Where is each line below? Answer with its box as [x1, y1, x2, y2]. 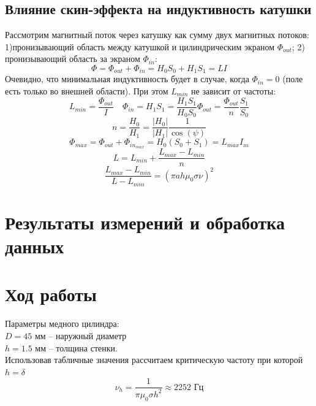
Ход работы [5, 282, 97, 307]
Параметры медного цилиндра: [5, 317, 119, 330]
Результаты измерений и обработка [5, 209, 285, 234]
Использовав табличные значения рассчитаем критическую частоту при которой [5, 353, 303, 366]
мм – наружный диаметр [34, 329, 127, 342]
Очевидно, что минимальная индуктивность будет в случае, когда [5, 72, 249, 85]
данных [5, 234, 64, 259]
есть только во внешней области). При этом [5, 85, 168, 98]
